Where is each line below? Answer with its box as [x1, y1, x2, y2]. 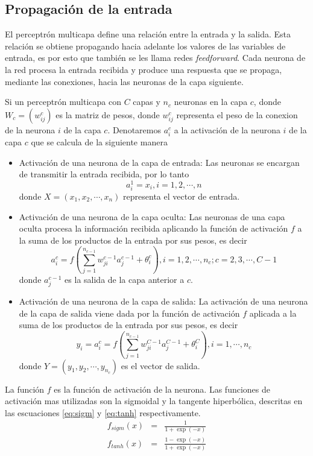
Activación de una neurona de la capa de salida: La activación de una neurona [19, 295, 308, 308]
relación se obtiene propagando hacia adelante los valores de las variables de [5, 39, 286, 52]
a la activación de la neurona [174, 123, 280, 136]
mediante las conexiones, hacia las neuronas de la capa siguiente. [5, 75, 244, 87]
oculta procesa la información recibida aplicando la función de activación [19, 222, 288, 235]
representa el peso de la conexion [176, 108, 298, 121]
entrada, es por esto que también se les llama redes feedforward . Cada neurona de [5, 51, 306, 64]
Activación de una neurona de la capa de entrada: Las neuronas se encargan [19, 156, 300, 168]
